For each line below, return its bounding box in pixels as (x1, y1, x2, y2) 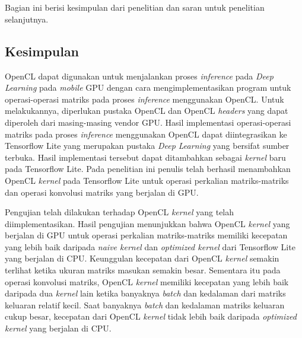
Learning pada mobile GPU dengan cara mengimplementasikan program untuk (5, 81, 291, 94)
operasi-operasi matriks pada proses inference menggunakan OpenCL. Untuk (5, 93, 284, 105)
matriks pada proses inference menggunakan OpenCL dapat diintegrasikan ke (5, 127, 287, 140)
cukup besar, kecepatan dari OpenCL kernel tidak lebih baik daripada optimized (5, 310, 297, 323)
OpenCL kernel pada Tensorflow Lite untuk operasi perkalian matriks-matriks (5, 174, 289, 186)
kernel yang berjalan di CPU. (5, 322, 112, 334)
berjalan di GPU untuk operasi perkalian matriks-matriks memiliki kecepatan (5, 229, 288, 241)
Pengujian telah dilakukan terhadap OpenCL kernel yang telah (5, 206, 234, 218)
